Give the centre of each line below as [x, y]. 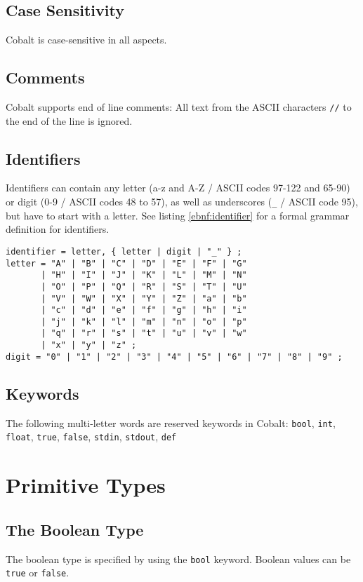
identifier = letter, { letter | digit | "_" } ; [124, 251]
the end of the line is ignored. [69, 120]
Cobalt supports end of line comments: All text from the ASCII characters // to [179, 107]
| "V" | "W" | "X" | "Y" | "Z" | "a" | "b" [144, 298]
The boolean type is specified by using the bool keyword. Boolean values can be [178, 559]
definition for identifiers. [58, 229]
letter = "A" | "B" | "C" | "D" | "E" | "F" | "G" [126, 263]
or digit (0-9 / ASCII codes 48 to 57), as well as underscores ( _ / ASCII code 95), [182, 202]
